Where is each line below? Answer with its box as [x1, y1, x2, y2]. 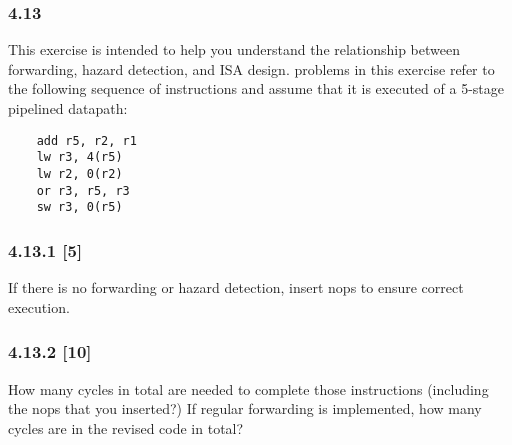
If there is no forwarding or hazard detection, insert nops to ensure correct [8, 277, 464, 298]
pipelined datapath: [8, 98, 128, 118]
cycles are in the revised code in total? [8, 417, 244, 438]
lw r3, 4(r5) [36, 150, 123, 165]
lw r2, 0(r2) [36, 166, 123, 181]
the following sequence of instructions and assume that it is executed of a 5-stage [8, 78, 504, 99]
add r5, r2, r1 [36, 133, 137, 148]
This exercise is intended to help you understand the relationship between [8, 39, 461, 60]
